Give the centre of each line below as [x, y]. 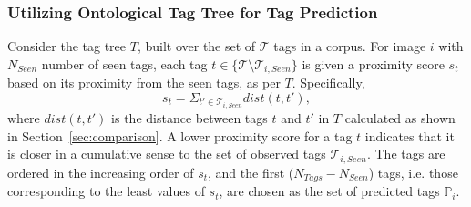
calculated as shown [400, 117]
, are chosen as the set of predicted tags [329, 191]
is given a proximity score [373, 63]
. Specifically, [328, 83]
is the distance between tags [189, 117]
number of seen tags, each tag [124, 63]
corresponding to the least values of [106, 191]
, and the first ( [251, 172]
